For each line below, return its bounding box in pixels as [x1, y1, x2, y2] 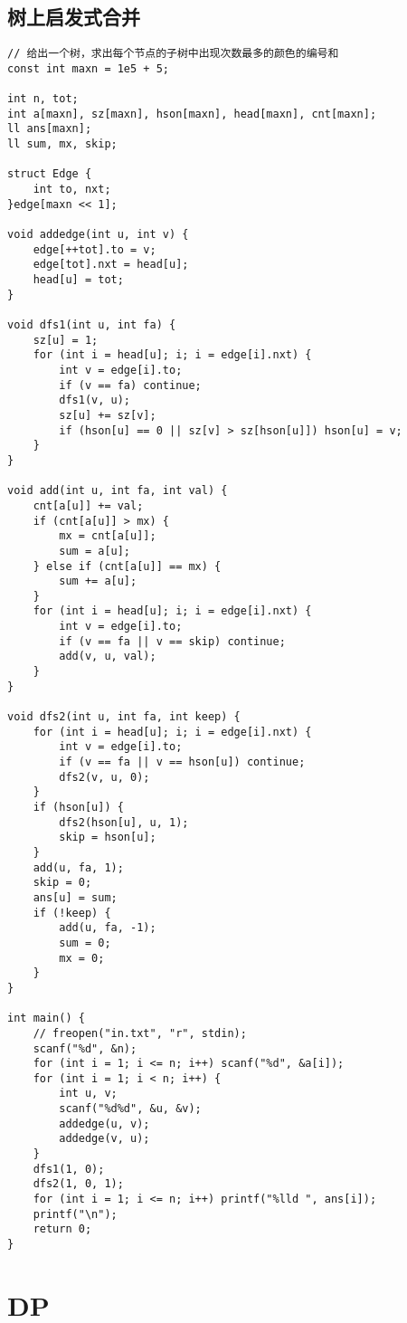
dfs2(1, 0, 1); [33, 1177, 124, 1191]
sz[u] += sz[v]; [59, 408, 156, 422]
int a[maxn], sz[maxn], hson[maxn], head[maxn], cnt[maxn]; [7, 107, 377, 120]
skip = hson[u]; [59, 831, 156, 844]
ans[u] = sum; [33, 890, 118, 904]
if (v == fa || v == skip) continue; [59, 634, 286, 648]
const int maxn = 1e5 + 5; [7, 62, 169, 75]
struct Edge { [7, 167, 92, 181]
